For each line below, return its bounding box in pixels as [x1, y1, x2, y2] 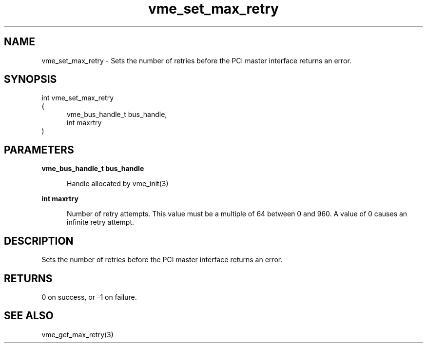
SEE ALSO [4, 309, 54, 322]
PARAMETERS [4, 143, 74, 156]
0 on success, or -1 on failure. [41, 292, 137, 301]
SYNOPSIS [4, 73, 57, 86]
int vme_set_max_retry [41, 94, 114, 102]
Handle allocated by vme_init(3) [67, 179, 169, 188]
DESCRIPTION [4, 234, 74, 247]
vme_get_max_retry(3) [41, 330, 114, 339]
